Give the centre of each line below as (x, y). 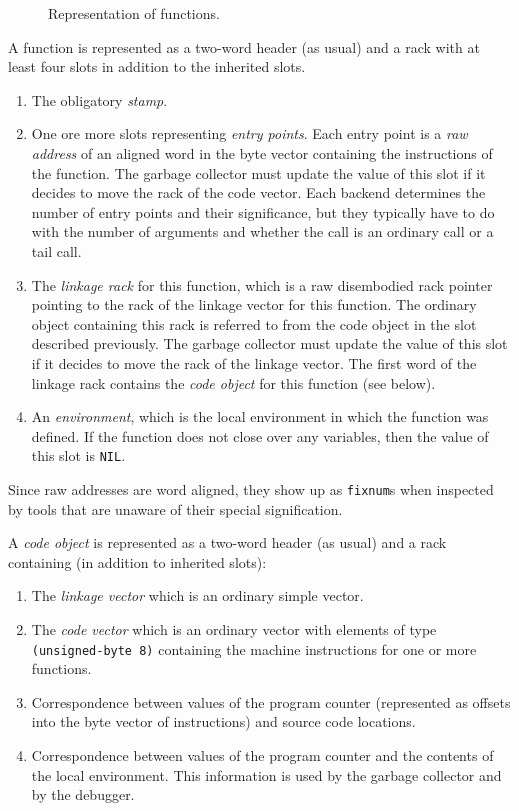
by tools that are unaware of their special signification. (175, 508)
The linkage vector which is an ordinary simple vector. (197, 595)
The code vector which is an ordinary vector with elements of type (234, 628)
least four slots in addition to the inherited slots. (157, 66)
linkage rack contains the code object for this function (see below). (233, 382)
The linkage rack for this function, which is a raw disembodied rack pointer (262, 284)
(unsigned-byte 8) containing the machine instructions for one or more (254, 648)
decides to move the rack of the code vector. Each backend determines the (258, 192)
